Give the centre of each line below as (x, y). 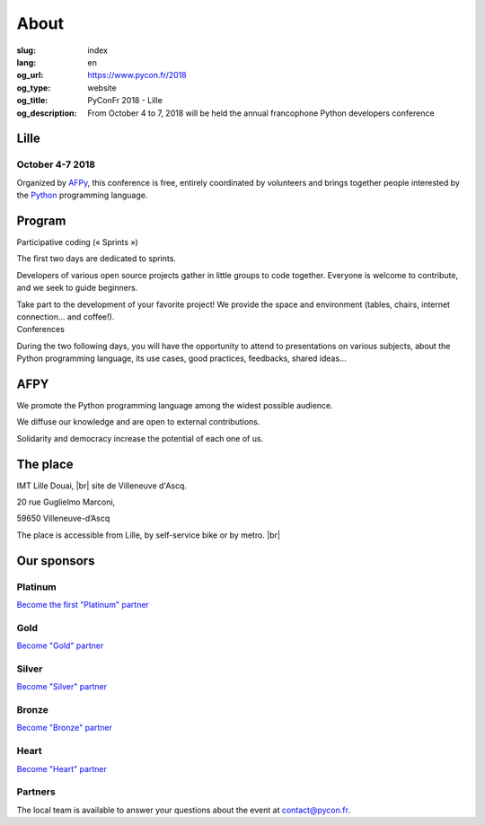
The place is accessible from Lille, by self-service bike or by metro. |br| (148, 535)
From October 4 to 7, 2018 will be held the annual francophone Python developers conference (261, 113)
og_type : (34, 88)
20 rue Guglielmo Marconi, (66, 502)
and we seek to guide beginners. (77, 288)
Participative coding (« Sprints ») (77, 241)
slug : (26, 50)
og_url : (30, 75)
